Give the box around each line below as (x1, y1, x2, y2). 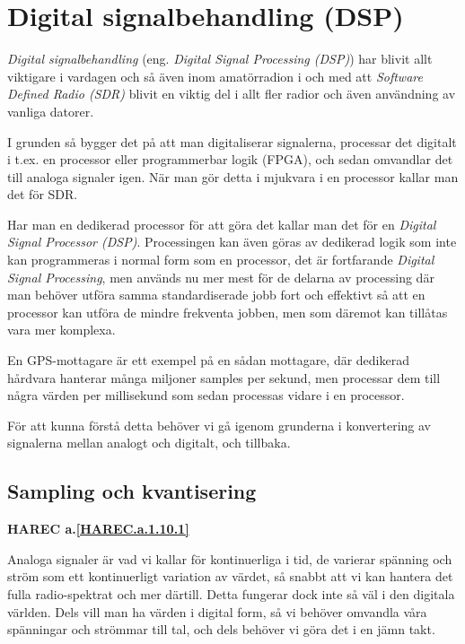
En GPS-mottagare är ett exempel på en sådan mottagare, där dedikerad (7, 351, 409, 370)
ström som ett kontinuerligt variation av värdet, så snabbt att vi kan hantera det (7, 567, 453, 586)
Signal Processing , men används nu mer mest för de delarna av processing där (7, 267, 434, 286)
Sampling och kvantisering (7, 477, 257, 505)
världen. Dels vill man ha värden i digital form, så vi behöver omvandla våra (7, 602, 427, 621)
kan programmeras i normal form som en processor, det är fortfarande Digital (7, 250, 434, 269)
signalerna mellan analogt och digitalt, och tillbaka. (7, 433, 291, 452)
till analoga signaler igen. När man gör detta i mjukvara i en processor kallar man (7, 167, 459, 186)
